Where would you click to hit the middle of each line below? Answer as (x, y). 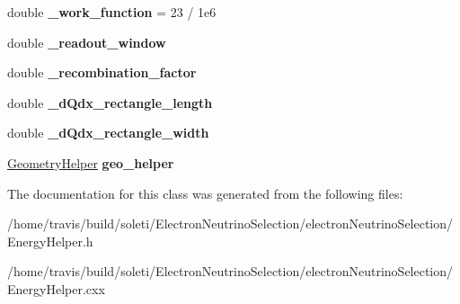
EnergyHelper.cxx (56, 288)
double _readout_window (87, 42)
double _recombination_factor (102, 72)
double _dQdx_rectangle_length (110, 102)
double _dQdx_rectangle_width (108, 133)
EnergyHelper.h (50, 241)
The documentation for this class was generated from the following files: (205, 193)
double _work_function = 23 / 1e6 (112, 12)
